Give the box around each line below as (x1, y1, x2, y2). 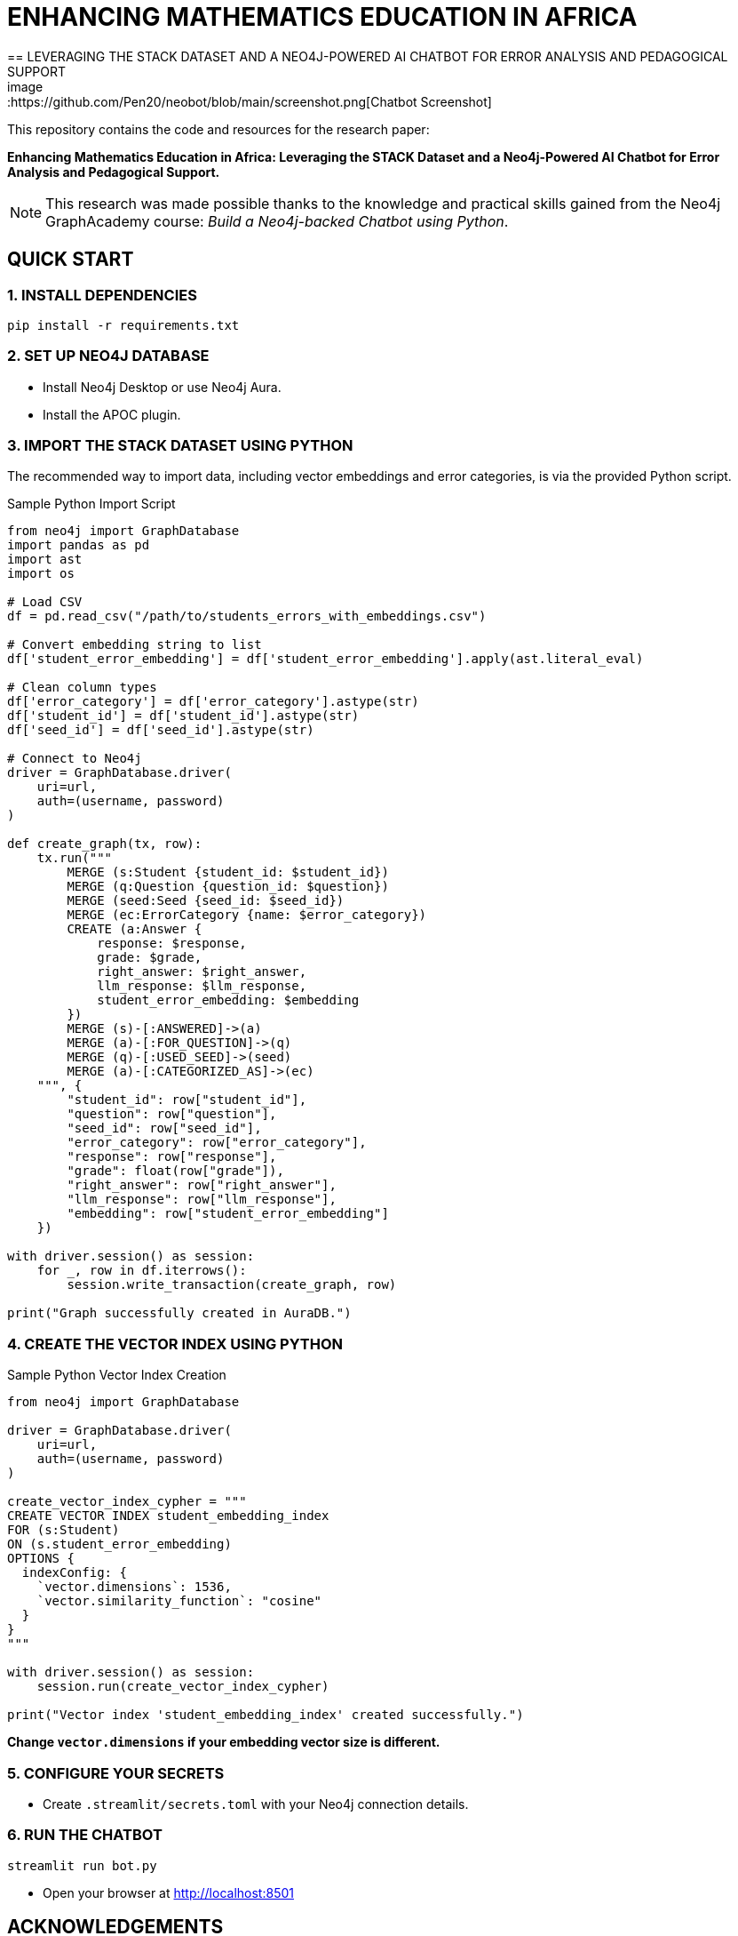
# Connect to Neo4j (7, 751, 142, 766)
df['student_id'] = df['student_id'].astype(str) (7, 708, 360, 724)
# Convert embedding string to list (7, 637, 262, 652)
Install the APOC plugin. (43, 406, 181, 422)
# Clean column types (7, 680, 157, 695)
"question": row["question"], (67, 1107, 277, 1122)
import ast (7, 552, 83, 567)
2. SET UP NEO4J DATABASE (7, 347, 210, 365)
